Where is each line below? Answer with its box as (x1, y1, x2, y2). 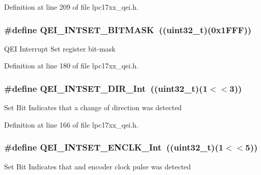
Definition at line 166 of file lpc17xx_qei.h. (4, 119, 139, 130)
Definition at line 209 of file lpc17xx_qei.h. (4, 2, 139, 12)
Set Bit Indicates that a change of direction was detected (4, 102, 182, 113)
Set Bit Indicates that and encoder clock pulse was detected (4, 161, 191, 171)
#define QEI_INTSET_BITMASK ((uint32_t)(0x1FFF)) (4, 23, 252, 36)
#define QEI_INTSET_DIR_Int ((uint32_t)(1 (4, 82, 208, 94)
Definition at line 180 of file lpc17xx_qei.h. (4, 60, 139, 71)
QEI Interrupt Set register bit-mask (4, 43, 116, 54)
